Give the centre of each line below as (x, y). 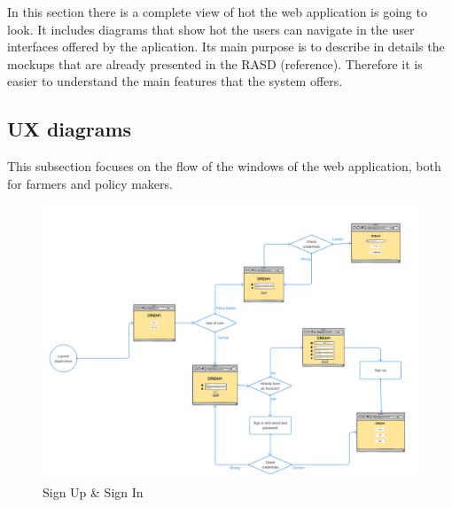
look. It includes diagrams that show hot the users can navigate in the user (211, 29)
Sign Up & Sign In (93, 491)
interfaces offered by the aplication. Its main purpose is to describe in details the (226, 47)
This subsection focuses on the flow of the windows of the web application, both (224, 166)
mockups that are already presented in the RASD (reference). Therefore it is (215, 63)
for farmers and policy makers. (90, 183)
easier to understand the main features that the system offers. (175, 81)
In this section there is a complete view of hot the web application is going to (217, 12)
